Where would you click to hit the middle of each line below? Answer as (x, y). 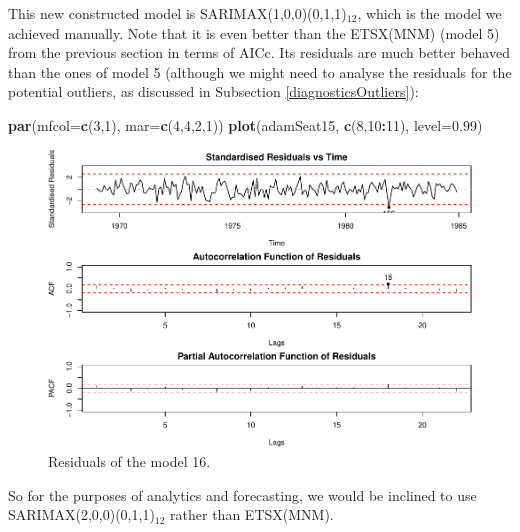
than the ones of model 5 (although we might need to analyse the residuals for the (260, 71)
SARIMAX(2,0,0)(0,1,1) (81, 514)
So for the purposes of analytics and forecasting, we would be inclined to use (242, 494)
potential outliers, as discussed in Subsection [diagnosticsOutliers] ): (213, 91)
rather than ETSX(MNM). (252, 514)
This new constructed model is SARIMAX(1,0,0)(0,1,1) (177, 13)
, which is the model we (429, 13)
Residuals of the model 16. (129, 461)
